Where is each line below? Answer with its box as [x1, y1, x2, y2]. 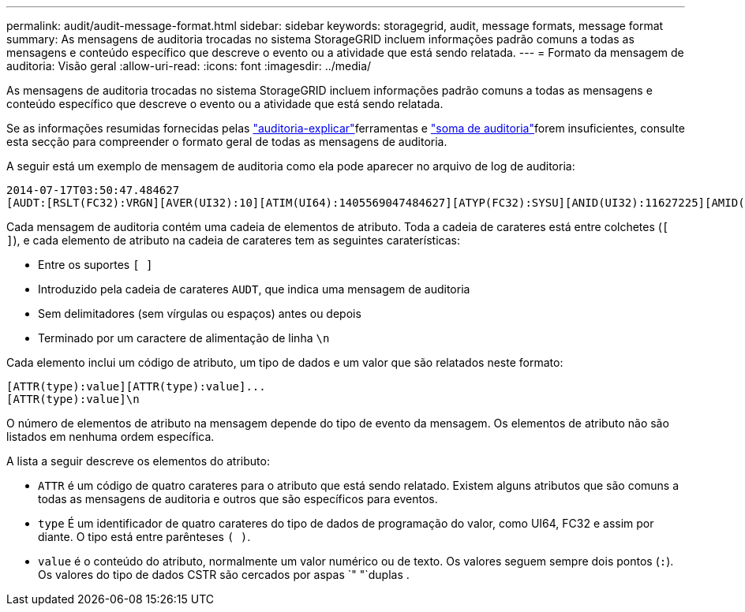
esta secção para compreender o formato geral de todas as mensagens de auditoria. [6, 135, 447, 148]
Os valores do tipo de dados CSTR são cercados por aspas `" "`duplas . [38, 568, 410, 581]
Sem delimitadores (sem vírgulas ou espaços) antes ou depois [38, 307, 361, 320]
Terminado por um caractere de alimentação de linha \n [38, 331, 330, 345]
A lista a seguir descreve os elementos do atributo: [6, 454, 270, 468]
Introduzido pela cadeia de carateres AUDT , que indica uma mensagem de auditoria [38, 282, 470, 296]
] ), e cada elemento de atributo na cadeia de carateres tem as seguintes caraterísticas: [6, 233, 460, 247]
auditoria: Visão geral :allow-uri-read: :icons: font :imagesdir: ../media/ [6, 59, 372, 73]
